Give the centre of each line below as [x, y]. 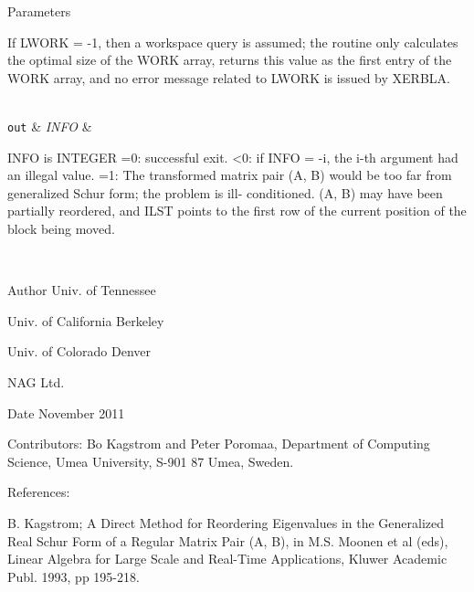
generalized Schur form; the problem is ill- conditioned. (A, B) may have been [225, 192]
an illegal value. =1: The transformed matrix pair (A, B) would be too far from [230, 175]
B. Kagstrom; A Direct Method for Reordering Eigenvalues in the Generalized [226, 522]
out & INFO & [50, 126]
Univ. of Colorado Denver [79, 351]
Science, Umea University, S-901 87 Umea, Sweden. [151, 461]
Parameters [39, 11]
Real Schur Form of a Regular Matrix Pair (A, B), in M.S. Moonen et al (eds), [228, 540]
